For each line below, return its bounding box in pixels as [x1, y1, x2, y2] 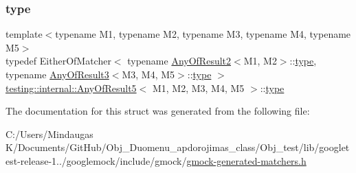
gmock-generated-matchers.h [186, 153, 307, 168]
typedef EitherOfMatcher [5, 54, 111, 68]
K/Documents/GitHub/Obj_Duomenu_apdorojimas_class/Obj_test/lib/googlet [5, 140, 350, 154]
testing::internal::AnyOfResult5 [5, 80, 137, 95]
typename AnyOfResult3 [5, 67, 109, 81]
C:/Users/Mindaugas [5, 126, 93, 141]
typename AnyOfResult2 [127, 54, 232, 68]
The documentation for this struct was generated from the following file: [5, 104, 310, 118]
